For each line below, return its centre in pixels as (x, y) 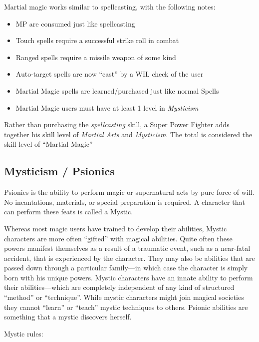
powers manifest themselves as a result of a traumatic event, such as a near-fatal (127, 248)
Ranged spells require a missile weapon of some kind (96, 57)
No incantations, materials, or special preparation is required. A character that (125, 202)
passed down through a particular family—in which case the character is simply (126, 268)
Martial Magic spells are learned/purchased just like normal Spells (117, 90)
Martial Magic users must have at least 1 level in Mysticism (107, 107)
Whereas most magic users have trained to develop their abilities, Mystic (116, 228)
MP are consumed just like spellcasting (75, 23)
